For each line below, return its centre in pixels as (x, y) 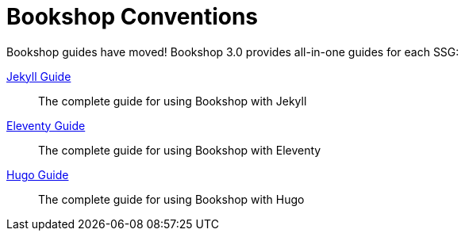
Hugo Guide (38, 174)
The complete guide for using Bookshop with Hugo (171, 199)
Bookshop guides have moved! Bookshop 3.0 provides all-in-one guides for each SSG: (233, 52)
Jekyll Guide (39, 76)
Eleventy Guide (46, 125)
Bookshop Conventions (133, 17)
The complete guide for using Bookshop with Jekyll (173, 101)
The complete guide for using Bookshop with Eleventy (180, 150)
